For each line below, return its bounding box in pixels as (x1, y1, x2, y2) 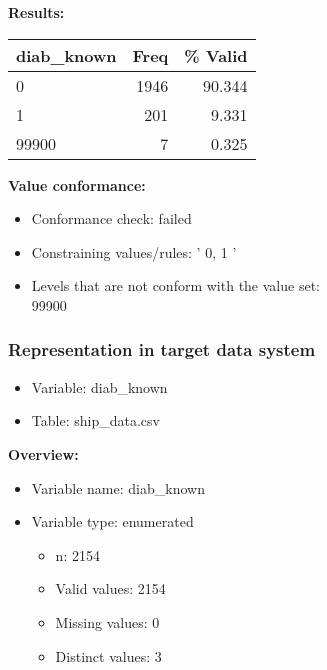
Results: (8, 2, 65, 22)
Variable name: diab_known (31, 477, 205, 498)
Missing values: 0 (55, 611, 160, 632)
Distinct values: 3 (55, 645, 162, 666)
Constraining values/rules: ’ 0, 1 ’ (31, 241, 237, 262)
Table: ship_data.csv (31, 410, 160, 431)
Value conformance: (8, 174, 146, 195)
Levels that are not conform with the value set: (31, 275, 320, 296)
